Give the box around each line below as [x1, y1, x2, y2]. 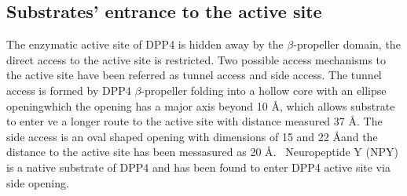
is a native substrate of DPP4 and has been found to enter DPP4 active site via [6, 158, 390, 175]
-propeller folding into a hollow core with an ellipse [141, 82, 387, 98]
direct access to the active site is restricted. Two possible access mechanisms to [6, 51, 387, 67]
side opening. [6, 174, 69, 191]
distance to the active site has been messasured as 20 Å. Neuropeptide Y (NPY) [6, 143, 398, 160]
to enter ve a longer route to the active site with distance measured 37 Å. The [6, 113, 383, 129]
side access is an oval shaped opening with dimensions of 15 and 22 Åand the [6, 128, 378, 144]
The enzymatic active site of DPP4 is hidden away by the [6, 36, 284, 53]
